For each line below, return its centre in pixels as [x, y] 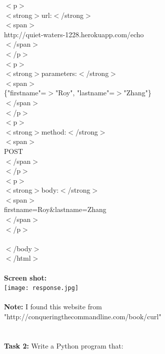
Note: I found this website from [53, 307]
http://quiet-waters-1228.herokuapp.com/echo [74, 34]
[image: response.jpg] [41, 288]
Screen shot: [25, 277]
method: [54, 131]
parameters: [59, 73]
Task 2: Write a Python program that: [64, 345]
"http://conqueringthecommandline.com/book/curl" [83, 317]
